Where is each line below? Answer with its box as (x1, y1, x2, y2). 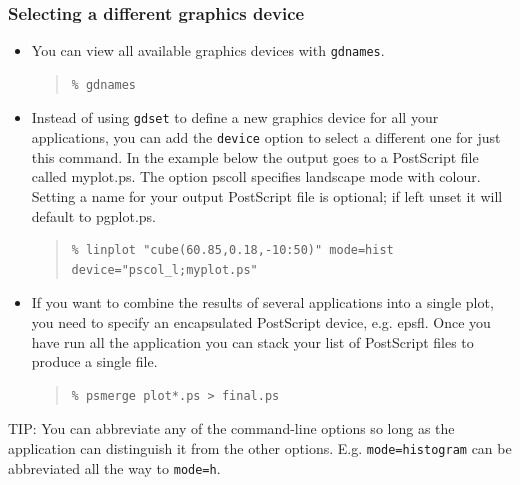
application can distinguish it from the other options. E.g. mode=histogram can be (8, 437, 512, 458)
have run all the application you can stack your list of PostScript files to (31, 331, 474, 352)
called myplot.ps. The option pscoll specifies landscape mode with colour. (31, 166, 481, 187)
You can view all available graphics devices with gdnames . (31, 40, 385, 61)
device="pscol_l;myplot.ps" (71, 262, 258, 277)
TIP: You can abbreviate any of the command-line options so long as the (8, 418, 455, 439)
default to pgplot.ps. (31, 205, 156, 226)
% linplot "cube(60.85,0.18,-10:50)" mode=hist (71, 243, 394, 258)
